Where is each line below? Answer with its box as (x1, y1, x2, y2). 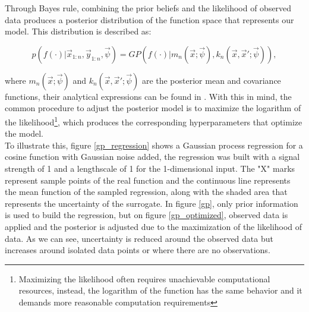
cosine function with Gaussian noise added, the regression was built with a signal (5, 150, 300, 163)
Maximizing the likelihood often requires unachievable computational (18, 272, 270, 285)
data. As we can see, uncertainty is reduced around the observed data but (5, 232, 273, 244)
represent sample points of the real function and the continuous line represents (5, 174, 291, 186)
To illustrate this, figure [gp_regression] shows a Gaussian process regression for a (5, 138, 303, 151)
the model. (5, 127, 43, 140)
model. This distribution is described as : (5, 25, 152, 37)
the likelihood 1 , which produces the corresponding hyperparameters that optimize (5, 114, 302, 128)
